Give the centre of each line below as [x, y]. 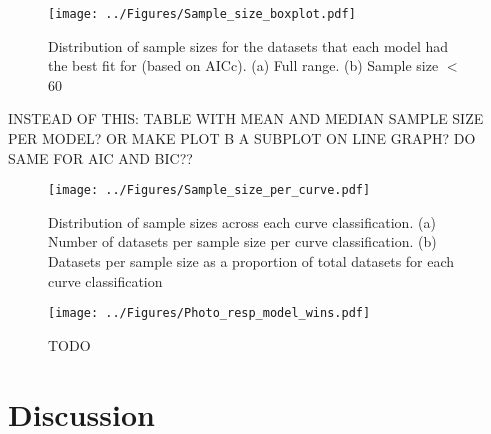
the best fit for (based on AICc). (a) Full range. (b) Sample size [243, 65]
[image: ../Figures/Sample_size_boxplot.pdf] [202, 14]
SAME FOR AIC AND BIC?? [100, 157]
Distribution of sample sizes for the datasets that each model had [248, 45]
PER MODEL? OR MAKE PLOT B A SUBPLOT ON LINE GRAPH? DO [242, 138]
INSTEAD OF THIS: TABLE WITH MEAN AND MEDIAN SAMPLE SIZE [246, 118]
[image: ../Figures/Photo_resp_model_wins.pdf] [209, 313]
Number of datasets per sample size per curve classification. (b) [242, 241]
